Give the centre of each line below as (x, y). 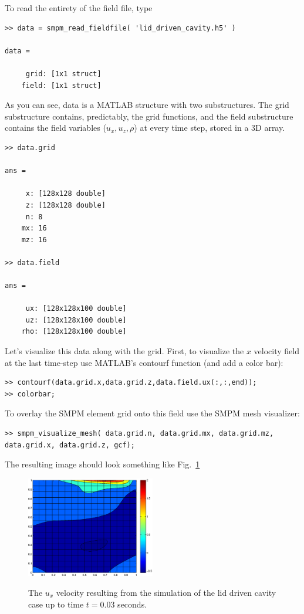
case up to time (56, 604)
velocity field (276, 351)
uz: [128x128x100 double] (76, 320)
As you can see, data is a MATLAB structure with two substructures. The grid (147, 105)
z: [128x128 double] (65, 205)
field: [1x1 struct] (61, 85)
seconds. (132, 604)
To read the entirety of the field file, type (79, 8)
